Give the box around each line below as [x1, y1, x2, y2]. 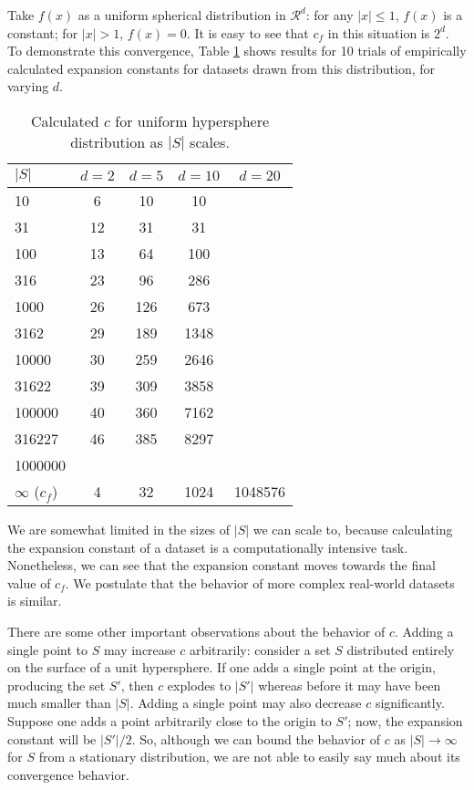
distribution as [70, 130, 163, 152]
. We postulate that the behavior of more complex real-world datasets [65, 573, 455, 592]
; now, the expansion [347, 711, 463, 730]
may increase [103, 639, 176, 659]
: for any [305, 5, 354, 24]
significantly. [375, 693, 445, 712]
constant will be [7, 729, 97, 748]
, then [120, 675, 154, 694]
